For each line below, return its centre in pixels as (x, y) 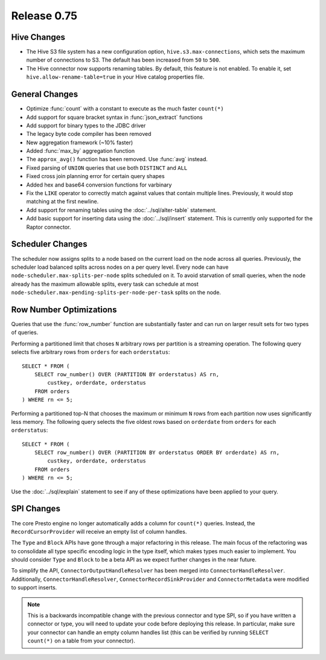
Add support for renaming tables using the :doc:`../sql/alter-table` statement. (122, 210)
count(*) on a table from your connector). (81, 641)
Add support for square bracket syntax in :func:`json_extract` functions (114, 117)
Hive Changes (38, 37)
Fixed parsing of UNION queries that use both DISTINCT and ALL (107, 168)
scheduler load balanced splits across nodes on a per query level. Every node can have (120, 267)
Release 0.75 (44, 16)
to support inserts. (34, 588)
